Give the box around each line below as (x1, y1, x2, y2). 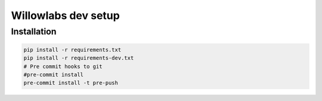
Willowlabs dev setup (11, 9, 120, 22)
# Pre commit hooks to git (23, 63, 103, 70)
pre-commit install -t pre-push (23, 80, 119, 86)
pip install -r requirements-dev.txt (23, 55, 134, 62)
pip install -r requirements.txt (23, 46, 122, 53)
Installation (11, 26, 57, 37)
